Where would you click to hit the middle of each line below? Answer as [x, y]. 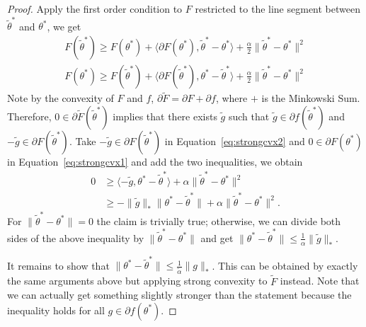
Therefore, [29, 116]
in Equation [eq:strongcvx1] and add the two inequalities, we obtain [155, 161]
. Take [82, 140]
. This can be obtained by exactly [285, 265]
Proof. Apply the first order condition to [95, 8]
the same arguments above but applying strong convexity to [137, 281]
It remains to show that [58, 265]
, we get [64, 26]
